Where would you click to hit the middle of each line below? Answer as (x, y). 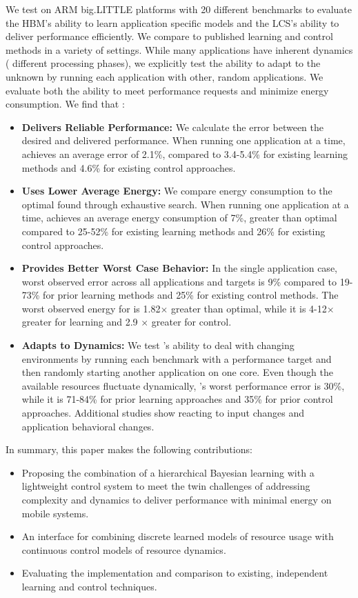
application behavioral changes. (88, 426)
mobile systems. (55, 513)
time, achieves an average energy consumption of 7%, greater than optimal (179, 218)
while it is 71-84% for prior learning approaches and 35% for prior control (177, 399)
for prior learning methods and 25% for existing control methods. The (191, 295)
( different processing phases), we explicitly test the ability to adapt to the (163, 63)
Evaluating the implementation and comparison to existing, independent (175, 573)
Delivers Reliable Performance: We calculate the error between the (172, 127)
